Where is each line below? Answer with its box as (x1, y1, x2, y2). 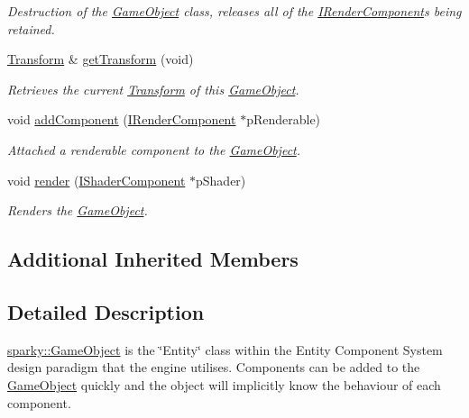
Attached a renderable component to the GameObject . (7, 140, 301, 159)
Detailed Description (7, 297, 205, 325)
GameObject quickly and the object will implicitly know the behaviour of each (7, 375, 441, 394)
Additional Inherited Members (7, 245, 299, 273)
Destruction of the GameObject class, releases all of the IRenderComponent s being (7, 2, 462, 20)
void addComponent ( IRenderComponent (7, 110, 236, 129)
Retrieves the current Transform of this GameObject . (7, 79, 299, 98)
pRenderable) (246, 110, 321, 129)
